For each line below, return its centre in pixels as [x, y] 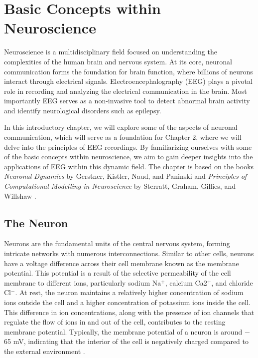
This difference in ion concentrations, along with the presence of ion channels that [129, 312]
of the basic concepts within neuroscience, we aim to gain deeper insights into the [129, 157]
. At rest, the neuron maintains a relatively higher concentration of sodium [129, 292]
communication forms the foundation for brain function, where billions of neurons [129, 71]
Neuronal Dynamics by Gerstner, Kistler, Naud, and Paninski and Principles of [126, 176]
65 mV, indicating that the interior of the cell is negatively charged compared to [127, 341]
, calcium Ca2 [186, 282]
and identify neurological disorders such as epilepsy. [83, 110]
